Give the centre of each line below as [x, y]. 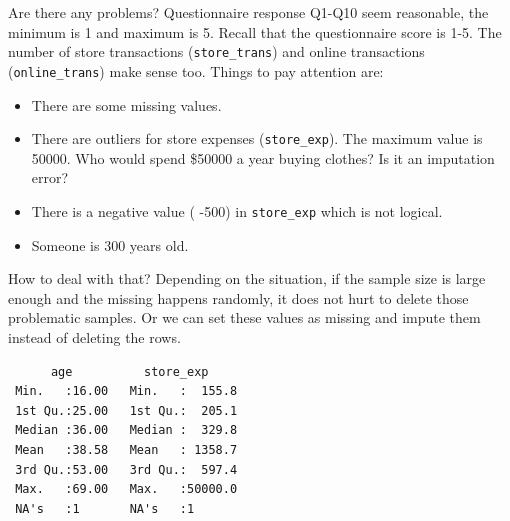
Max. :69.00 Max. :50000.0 [126, 489]
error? [50, 177]
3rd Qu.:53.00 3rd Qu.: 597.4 [126, 469]
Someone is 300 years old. [110, 244]
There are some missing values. [126, 104]
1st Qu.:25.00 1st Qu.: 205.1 [126, 410]
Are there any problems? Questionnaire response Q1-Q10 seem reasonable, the [248, 12]
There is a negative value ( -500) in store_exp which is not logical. [237, 210]
